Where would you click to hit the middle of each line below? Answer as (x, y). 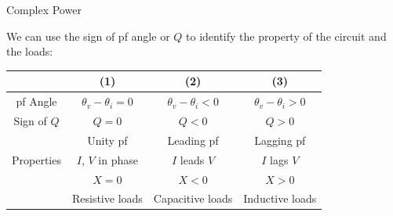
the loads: (30, 51)
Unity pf (107, 140)
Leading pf (193, 140)
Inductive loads (280, 198)
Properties (36, 159)
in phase (118, 159)
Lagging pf (280, 140)
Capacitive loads (193, 198)
